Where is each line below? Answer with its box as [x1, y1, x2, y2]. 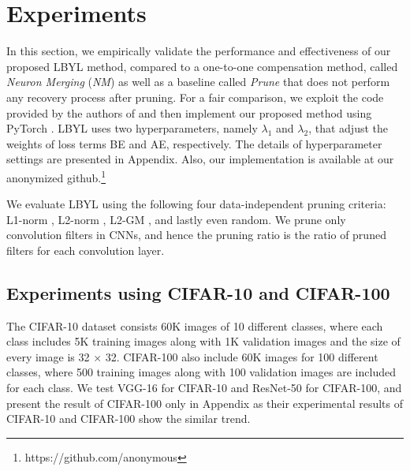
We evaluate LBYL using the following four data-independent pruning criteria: [6, 196, 386, 212]
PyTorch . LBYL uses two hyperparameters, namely [6, 120, 258, 136]
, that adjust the [308, 120, 388, 136]
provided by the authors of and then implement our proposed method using [6, 104, 372, 121]
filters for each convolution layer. [6, 241, 165, 258]
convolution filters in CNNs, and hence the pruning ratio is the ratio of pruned [6, 226, 386, 243]
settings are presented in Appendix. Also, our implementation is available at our [6, 151, 394, 167]
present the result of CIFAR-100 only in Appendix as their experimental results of [6, 394, 404, 411]
